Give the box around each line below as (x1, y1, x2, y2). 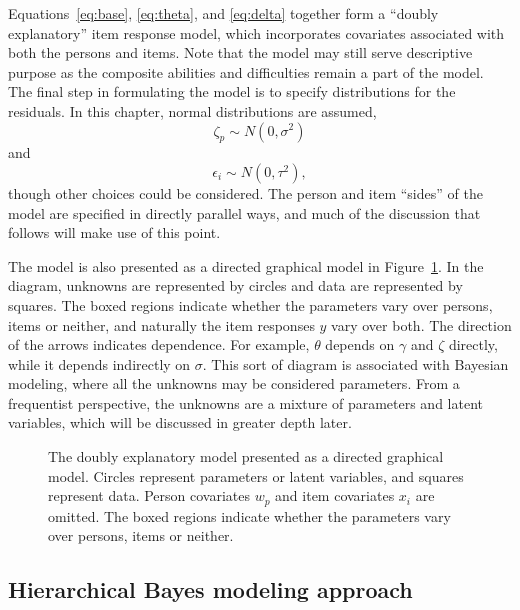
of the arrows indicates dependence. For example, (8, 334, 310, 355)
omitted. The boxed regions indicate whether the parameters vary (48, 505, 451, 526)
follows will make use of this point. (8, 222, 221, 243)
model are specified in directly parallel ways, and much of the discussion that (8, 202, 481, 223)
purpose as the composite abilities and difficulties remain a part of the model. (8, 61, 484, 82)
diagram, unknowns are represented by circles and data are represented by (8, 275, 463, 296)
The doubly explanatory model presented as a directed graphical (48, 446, 444, 467)
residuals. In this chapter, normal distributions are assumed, (8, 100, 377, 121)
